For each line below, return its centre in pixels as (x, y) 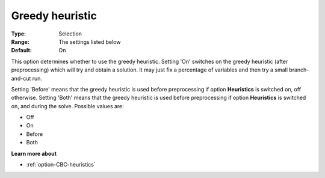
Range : (20, 41)
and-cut (21, 78)
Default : (22, 51)
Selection (70, 34)
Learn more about (34, 153)
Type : (19, 34)
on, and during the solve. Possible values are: (68, 106)
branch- (299, 70)
